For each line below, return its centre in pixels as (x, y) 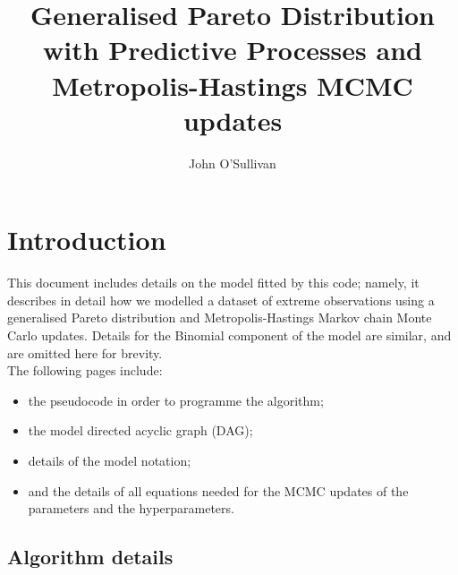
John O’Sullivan (233, 163)
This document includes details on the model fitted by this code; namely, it (213, 283)
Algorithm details (90, 557)
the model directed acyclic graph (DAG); (140, 430)
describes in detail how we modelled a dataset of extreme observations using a (221, 300)
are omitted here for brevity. (85, 352)
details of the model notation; (110, 460)
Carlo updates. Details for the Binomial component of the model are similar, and (229, 335)
